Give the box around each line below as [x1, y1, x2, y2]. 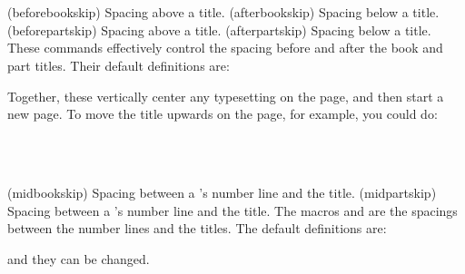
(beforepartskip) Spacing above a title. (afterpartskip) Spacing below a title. [7, 20, 431, 39]
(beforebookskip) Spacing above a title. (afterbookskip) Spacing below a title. [7, 3, 440, 22]
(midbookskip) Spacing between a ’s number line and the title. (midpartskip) [7, 182, 437, 201]
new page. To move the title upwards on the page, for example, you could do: [7, 104, 438, 123]
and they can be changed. [7, 249, 150, 268]
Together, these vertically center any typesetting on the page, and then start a [7, 86, 444, 105]
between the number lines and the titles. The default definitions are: [7, 219, 387, 238]
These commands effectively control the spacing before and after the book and [7, 38, 443, 57]
